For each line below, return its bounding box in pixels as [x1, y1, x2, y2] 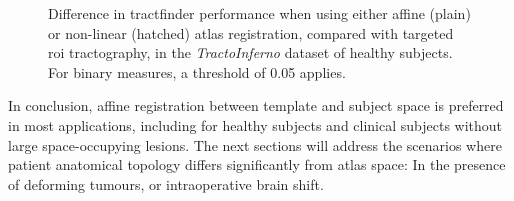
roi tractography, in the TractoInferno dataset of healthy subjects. [48, 42, 453, 63]
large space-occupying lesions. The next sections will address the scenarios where [8, 134, 502, 155]
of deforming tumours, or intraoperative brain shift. [8, 173, 324, 194]
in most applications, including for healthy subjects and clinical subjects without [8, 114, 503, 135]
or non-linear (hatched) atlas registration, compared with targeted [48, 22, 454, 43]
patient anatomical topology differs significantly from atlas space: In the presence [8, 154, 506, 175]
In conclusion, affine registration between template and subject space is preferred [8, 95, 504, 116]
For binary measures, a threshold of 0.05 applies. [48, 61, 346, 82]
